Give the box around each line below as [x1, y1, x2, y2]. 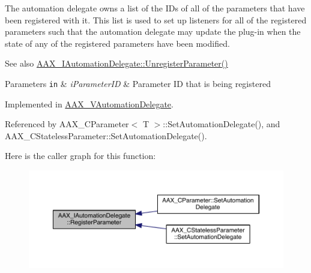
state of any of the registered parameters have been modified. [5, 37, 230, 49]
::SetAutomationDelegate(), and [163, 118, 280, 130]
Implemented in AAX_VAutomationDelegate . [5, 97, 174, 110]
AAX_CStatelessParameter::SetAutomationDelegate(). [5, 129, 207, 142]
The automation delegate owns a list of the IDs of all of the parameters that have [5, 2, 305, 14]
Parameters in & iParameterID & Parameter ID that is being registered [5, 77, 271, 89]
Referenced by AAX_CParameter [5, 118, 129, 130]
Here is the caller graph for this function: [5, 149, 156, 162]
